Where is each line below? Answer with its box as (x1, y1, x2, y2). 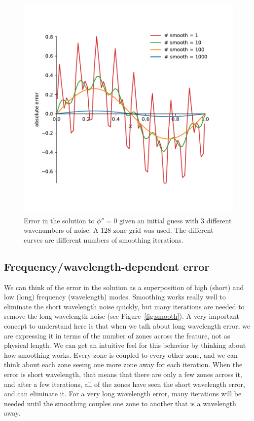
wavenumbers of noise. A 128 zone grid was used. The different (24, 225, 214, 235)
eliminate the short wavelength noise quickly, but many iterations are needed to (4, 301, 245, 311)
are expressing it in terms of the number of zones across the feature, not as (4, 330, 230, 340)
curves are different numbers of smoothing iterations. (24, 234, 183, 245)
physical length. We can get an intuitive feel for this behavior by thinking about (4, 340, 246, 350)
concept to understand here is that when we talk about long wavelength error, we (4, 320, 250, 331)
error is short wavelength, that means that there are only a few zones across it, (4, 369, 242, 379)
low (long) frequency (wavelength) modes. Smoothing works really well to (4, 292, 226, 302)
